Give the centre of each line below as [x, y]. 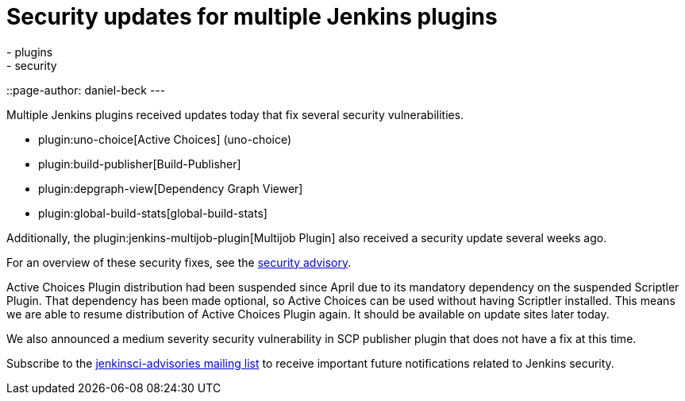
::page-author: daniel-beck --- [86, 90]
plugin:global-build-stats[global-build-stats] [153, 213]
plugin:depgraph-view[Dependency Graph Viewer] [171, 188]
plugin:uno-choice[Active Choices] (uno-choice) [165, 139]
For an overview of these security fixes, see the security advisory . [179, 262]
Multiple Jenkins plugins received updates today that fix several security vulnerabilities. [235, 114]
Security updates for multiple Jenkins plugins [252, 17]
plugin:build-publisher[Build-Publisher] [140, 164]
